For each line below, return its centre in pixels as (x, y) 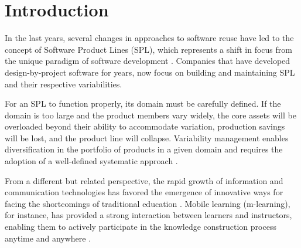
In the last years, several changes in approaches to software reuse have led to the (149, 38)
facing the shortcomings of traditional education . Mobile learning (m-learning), (148, 203)
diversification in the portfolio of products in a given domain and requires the (144, 149)
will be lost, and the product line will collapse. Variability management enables (147, 137)
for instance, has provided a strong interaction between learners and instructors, (148, 215)
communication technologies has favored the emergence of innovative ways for (144, 192)
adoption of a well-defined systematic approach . (91, 161)
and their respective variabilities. (64, 84)
